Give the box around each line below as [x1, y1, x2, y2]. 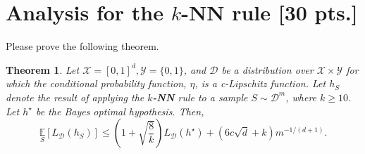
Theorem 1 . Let [6, 62, 80, 77]
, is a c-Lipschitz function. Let [194, 76, 326, 91]
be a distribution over [221, 62, 314, 77]
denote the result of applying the [6, 89, 144, 104]
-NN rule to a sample [152, 89, 248, 104]
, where [285, 89, 317, 104]
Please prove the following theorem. [6, 39, 159, 53]
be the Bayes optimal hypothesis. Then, [35, 103, 204, 118]
